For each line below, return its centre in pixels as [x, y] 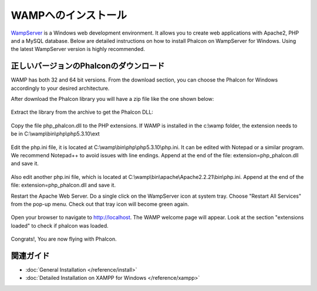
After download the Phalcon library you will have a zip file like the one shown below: [112, 99]
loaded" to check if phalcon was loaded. [60, 225]
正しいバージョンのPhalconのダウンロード [88, 66]
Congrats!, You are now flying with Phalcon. [64, 239]
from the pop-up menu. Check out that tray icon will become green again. [100, 204]
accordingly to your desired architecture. [60, 88]
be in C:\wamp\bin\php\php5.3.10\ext [55, 134]
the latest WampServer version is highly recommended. [78, 49]
